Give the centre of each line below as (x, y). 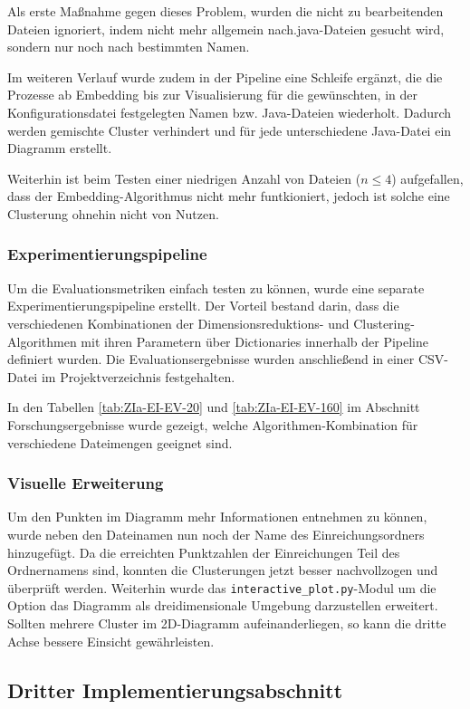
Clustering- (384, 323)
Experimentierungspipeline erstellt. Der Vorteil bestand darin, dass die (203, 306)
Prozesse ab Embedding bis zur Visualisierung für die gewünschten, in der (212, 95)
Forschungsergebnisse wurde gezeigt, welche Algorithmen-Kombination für (213, 424)
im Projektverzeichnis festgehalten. (138, 376)
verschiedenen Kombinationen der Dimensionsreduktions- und (178, 323)
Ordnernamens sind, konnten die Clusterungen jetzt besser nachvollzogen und (223, 570)
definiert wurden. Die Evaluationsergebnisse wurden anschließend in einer (211, 359)
